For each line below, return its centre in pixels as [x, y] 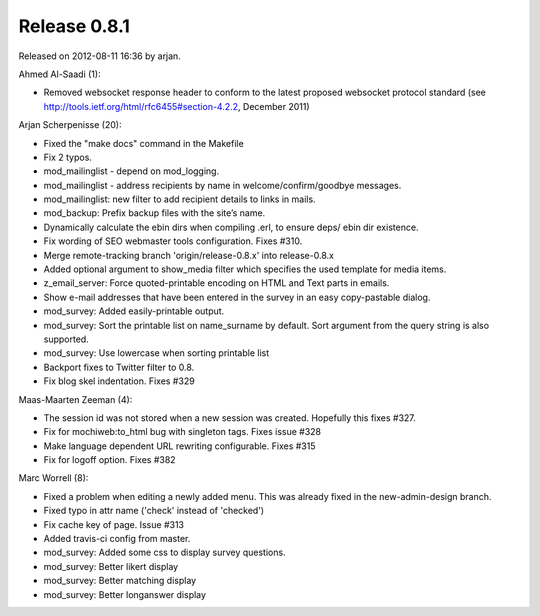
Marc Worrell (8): [53, 478]
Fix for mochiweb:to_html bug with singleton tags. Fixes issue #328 [182, 432]
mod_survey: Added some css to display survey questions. [164, 552]
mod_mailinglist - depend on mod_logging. [131, 171]
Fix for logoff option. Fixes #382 [109, 460]
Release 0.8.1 [74, 26]
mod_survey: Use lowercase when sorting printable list [156, 353]
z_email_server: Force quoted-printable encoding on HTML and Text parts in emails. [216, 283]
